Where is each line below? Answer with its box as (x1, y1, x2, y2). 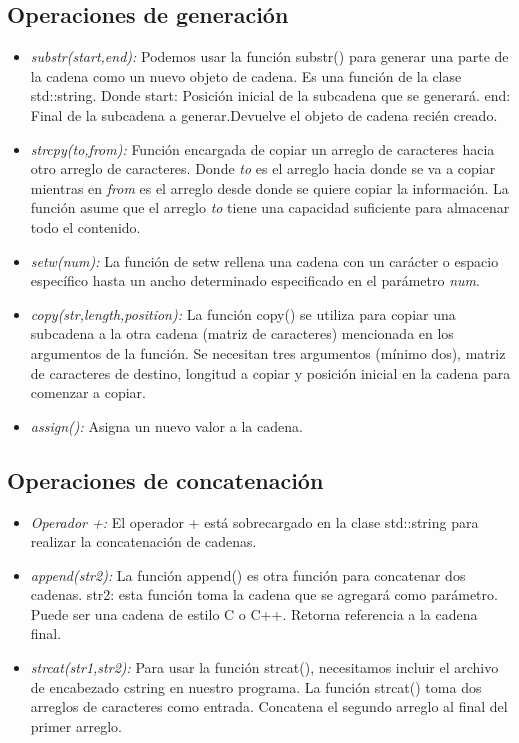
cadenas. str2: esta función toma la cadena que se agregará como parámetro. (30, 584, 498, 605)
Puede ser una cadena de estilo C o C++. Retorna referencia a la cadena (30, 603, 478, 624)
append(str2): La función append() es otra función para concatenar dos (30, 564, 466, 585)
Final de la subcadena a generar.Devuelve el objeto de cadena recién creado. (30, 104, 498, 125)
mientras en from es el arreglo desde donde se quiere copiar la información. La (30, 177, 509, 198)
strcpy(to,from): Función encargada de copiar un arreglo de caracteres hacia (30, 138, 495, 159)
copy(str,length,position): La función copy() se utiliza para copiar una (30, 303, 456, 324)
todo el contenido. (30, 216, 141, 237)
